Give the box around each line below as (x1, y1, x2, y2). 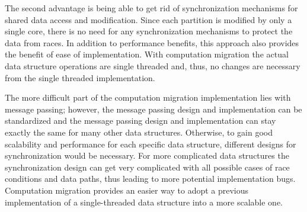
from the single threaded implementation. (5, 71, 155, 83)
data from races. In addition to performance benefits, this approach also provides (5, 36, 299, 49)
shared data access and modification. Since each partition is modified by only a (5, 13, 292, 25)
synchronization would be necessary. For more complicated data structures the (5, 149, 289, 162)
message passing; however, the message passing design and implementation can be (5, 102, 302, 115)
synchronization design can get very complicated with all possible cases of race (5, 160, 290, 173)
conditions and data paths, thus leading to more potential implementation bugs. (5, 172, 296, 185)
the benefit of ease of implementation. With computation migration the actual (5, 48, 289, 60)
